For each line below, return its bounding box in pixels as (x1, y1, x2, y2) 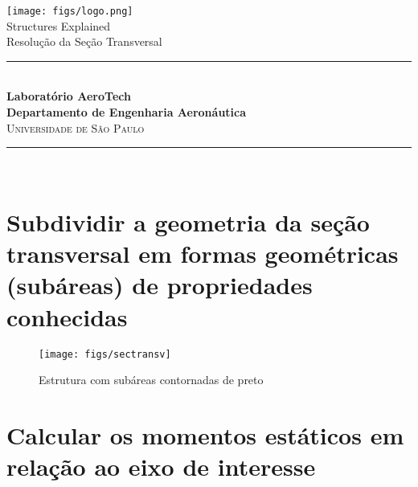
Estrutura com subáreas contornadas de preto (39, 371, 264, 388)
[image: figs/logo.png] (6, 6, 133, 17)
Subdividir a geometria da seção (6, 206, 370, 238)
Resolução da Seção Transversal (6, 33, 162, 50)
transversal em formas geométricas (6, 237, 399, 270)
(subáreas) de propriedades (6, 268, 313, 301)
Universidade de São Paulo (6, 119, 145, 136)
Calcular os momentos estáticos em (6, 418, 404, 451)
